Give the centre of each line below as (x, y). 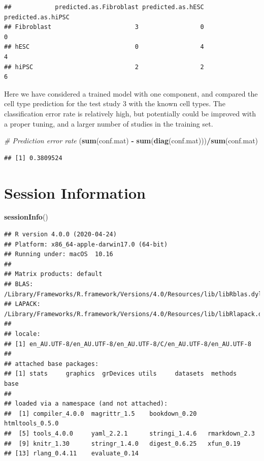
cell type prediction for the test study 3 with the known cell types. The (115, 103)
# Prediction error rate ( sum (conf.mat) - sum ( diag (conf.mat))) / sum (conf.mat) (131, 141)
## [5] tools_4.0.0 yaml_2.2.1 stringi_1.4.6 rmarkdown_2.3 (129, 433)
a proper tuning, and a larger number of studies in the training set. (109, 123)
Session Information (75, 192)
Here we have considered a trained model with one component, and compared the (131, 93)
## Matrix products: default (53, 274)
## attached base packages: (52, 364)
